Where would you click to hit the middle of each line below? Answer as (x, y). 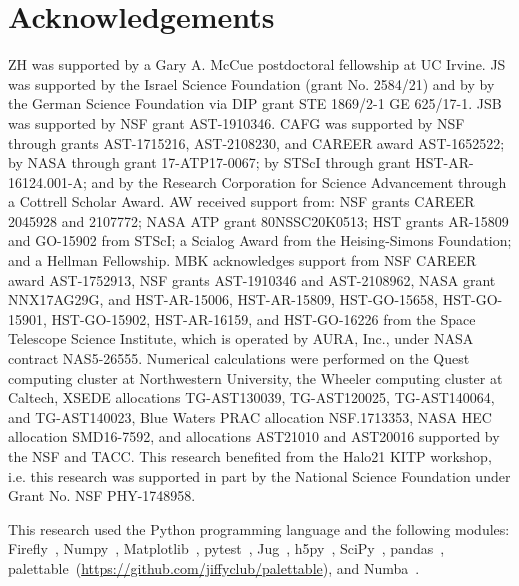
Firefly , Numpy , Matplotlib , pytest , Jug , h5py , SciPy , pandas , (226, 548)
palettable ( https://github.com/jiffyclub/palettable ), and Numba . (214, 567)
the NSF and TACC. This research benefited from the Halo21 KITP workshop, (250, 456)
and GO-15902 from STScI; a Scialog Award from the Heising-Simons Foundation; (260, 240)
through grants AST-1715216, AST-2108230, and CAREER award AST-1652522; (256, 142)
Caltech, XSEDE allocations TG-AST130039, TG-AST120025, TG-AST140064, (251, 397)
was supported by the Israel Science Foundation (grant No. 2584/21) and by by (251, 83)
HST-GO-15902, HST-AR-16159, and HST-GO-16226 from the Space (263, 318)
